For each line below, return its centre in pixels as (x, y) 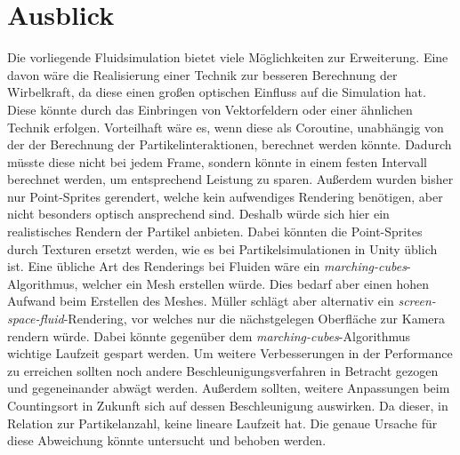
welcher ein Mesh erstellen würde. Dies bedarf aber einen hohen (256, 283)
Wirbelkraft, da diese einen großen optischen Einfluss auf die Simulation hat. (217, 92)
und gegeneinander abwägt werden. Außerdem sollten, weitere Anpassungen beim (229, 388)
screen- (417, 301)
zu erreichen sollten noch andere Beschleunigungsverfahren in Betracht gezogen (223, 370)
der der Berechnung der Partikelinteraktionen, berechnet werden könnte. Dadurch (230, 144)
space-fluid (36, 319)
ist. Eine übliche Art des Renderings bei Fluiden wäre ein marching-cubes (207, 266)
